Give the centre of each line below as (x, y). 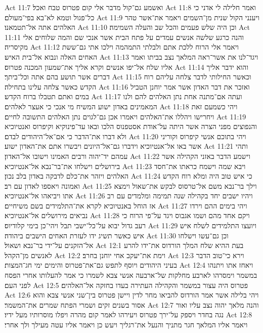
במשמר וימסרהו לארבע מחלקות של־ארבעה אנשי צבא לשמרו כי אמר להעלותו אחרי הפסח (131, 275)
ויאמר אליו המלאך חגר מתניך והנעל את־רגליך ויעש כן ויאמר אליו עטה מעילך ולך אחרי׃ (126, 324)
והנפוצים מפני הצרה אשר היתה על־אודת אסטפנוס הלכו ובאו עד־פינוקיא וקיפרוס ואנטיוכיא (131, 126)
